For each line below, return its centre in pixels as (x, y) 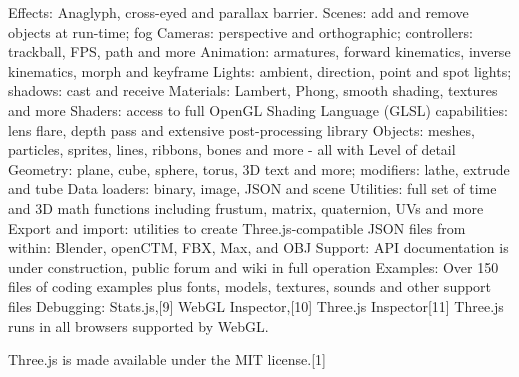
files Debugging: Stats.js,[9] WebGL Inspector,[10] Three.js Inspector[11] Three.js (256, 305)
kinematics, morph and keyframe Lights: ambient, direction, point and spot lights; (260, 70)
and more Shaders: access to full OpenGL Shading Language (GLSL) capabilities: (258, 109)
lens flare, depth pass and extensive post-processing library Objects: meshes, (241, 129)
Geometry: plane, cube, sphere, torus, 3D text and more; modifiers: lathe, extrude (259, 168)
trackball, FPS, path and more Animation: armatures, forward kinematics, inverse (259, 51)
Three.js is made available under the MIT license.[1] (167, 359)
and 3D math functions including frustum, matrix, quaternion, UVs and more (246, 207)
